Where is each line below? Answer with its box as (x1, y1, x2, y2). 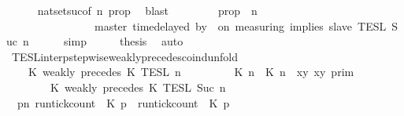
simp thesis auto (64, 33, 183, 49)
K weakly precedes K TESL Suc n (50, 78, 226, 95)
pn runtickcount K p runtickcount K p (17, 94, 230, 111)
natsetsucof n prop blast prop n (37, 2, 258, 18)
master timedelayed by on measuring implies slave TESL (94, 17, 387, 34)
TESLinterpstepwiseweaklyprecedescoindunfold (11, 48, 238, 64)
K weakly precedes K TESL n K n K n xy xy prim (28, 63, 354, 80)
